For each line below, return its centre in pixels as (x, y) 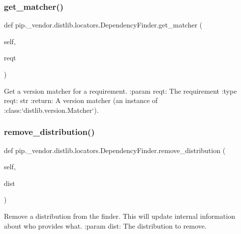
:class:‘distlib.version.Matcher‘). (51, 110)
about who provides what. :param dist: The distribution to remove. (105, 225)
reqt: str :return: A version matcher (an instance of (81, 100)
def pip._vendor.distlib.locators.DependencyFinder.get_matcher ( (103, 25)
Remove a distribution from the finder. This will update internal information (120, 216)
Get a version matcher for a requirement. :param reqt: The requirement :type (120, 91)
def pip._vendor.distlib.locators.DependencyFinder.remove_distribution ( (115, 150)
